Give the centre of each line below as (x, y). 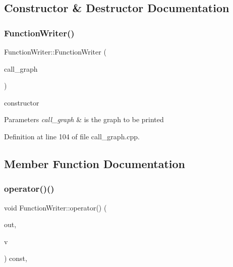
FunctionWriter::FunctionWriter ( (55, 51)
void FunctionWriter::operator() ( (55, 207)
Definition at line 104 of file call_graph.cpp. (72, 136)
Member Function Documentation (95, 163)
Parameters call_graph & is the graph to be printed (84, 119)
